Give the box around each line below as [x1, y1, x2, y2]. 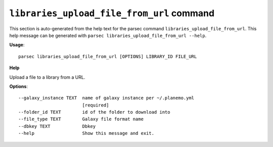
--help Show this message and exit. [18, 130, 154, 136]
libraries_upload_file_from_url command [9, 8, 215, 19]
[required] [82, 102, 109, 108]
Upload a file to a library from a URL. [9, 74, 85, 80]
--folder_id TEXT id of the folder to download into [18, 109, 170, 115]
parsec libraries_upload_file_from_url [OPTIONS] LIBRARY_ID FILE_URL [18, 54, 197, 59]
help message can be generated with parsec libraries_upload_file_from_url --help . [9, 32, 207, 38]
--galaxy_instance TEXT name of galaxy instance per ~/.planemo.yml [18, 95, 195, 101]
